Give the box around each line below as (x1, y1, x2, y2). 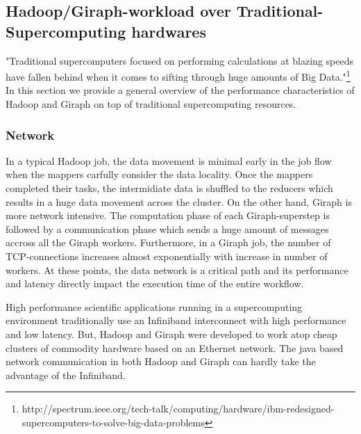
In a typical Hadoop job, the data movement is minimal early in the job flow (6, 153, 332, 168)
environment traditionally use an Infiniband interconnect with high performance (6, 313, 346, 328)
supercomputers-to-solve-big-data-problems (22, 415, 205, 429)
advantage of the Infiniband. (6, 367, 126, 382)
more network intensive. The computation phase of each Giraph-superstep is (6, 208, 330, 223)
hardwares (131, 20, 206, 42)
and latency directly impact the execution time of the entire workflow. (6, 276, 304, 291)
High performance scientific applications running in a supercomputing (6, 299, 303, 314)
